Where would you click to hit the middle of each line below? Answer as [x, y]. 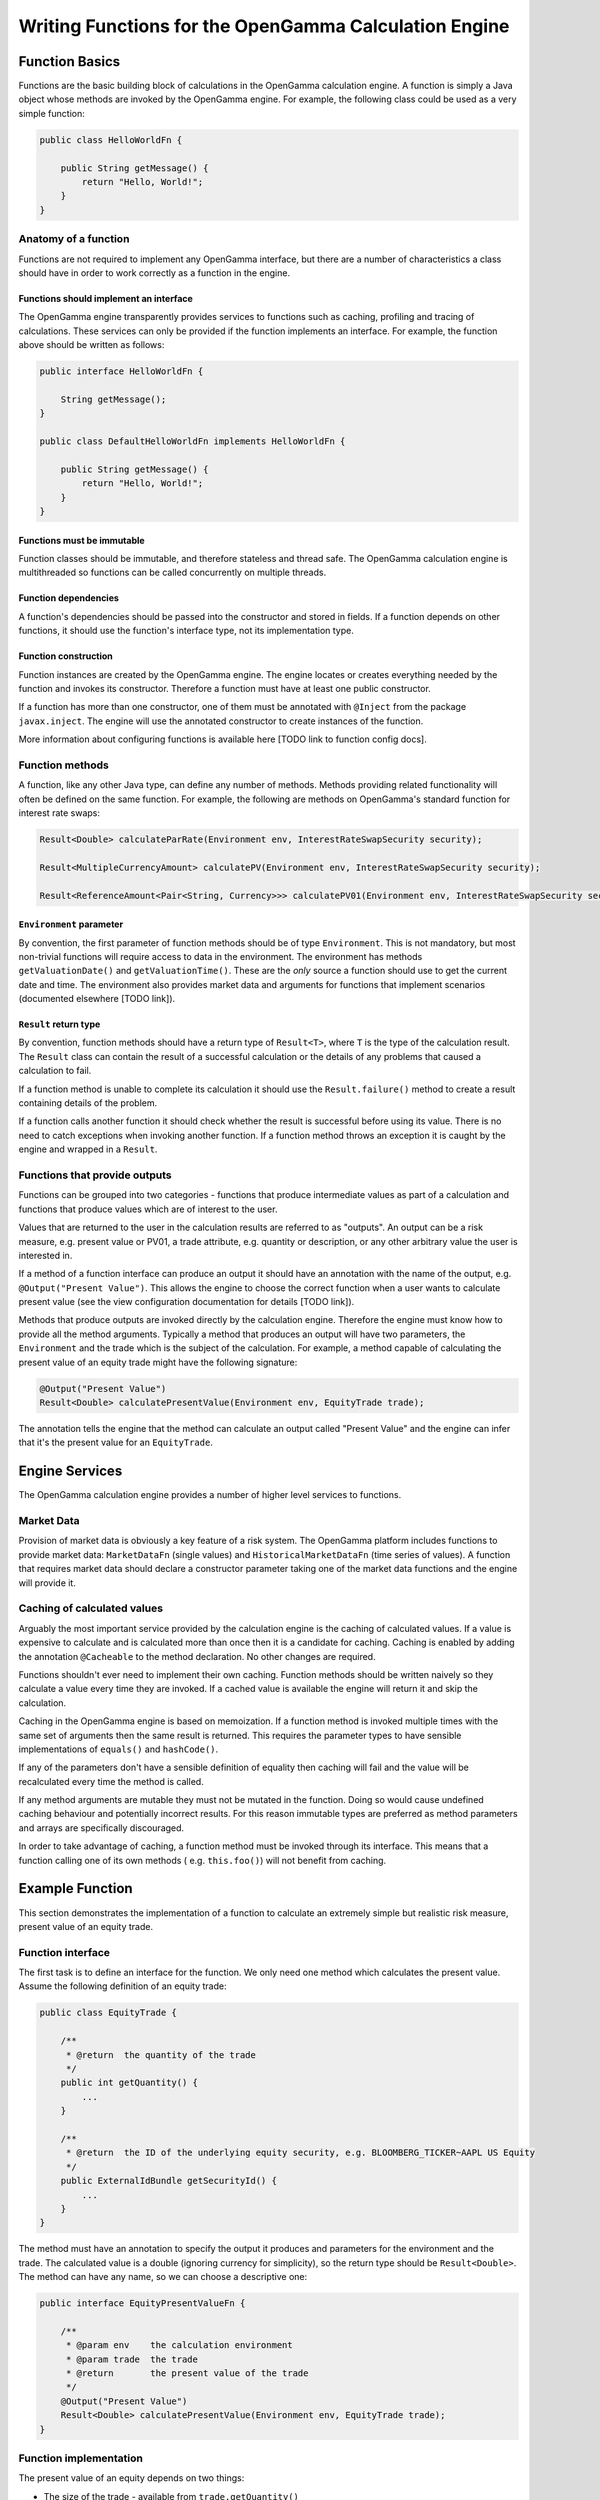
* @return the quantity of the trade [161, 2054]
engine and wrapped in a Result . [88, 1149]
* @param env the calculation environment [179, 2345]
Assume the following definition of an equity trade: [122, 1986]
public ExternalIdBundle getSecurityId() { [168, 2181]
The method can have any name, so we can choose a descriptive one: [163, 2277]
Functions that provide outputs [95, 1175]
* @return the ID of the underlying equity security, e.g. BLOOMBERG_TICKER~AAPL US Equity [300, 2153]
